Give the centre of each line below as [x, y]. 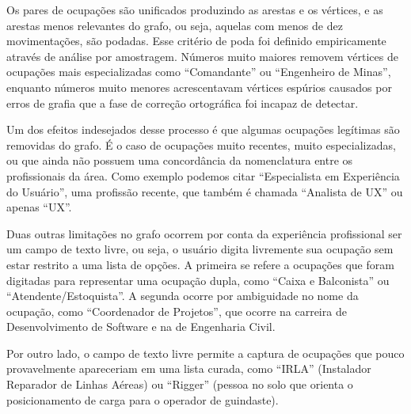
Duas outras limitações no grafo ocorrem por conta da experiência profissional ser [204, 233]
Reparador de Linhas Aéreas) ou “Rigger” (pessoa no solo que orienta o [180, 384]
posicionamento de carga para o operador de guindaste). [143, 399]
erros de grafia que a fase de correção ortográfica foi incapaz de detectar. [183, 103]
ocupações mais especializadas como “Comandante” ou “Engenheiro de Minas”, [199, 72]
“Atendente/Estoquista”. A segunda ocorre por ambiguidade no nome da [183, 296]
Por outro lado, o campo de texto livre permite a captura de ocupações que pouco [205, 353]
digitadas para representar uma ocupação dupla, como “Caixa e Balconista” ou [198, 280]
